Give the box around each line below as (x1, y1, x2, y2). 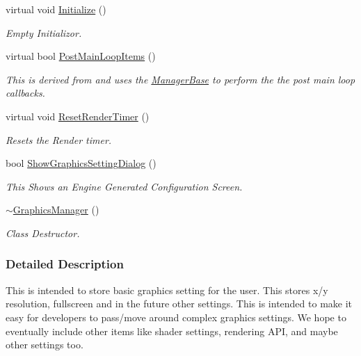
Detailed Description (6, 255, 124, 273)
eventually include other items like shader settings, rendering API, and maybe (6, 323, 338, 338)
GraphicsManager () (13, 202, 99, 217)
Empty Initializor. (6, 25, 82, 40)
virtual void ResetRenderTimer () (6, 108, 150, 123)
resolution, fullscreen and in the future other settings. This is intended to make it (6, 296, 353, 311)
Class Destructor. (6, 225, 80, 240)
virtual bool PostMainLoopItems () (6, 49, 156, 63)
